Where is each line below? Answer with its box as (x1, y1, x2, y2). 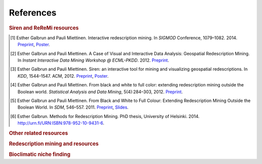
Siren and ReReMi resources (9, 24, 79, 31)
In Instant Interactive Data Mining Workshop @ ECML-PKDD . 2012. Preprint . (17, 57, 169, 63)
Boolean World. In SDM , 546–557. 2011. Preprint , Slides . (17, 104, 129, 110)
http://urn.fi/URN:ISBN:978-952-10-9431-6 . (17, 120, 104, 126)
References (9, 7, 57, 18)
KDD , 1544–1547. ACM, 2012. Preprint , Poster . (17, 73, 109, 79)
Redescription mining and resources (9, 141, 99, 148)
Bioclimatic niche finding (9, 151, 70, 158)
